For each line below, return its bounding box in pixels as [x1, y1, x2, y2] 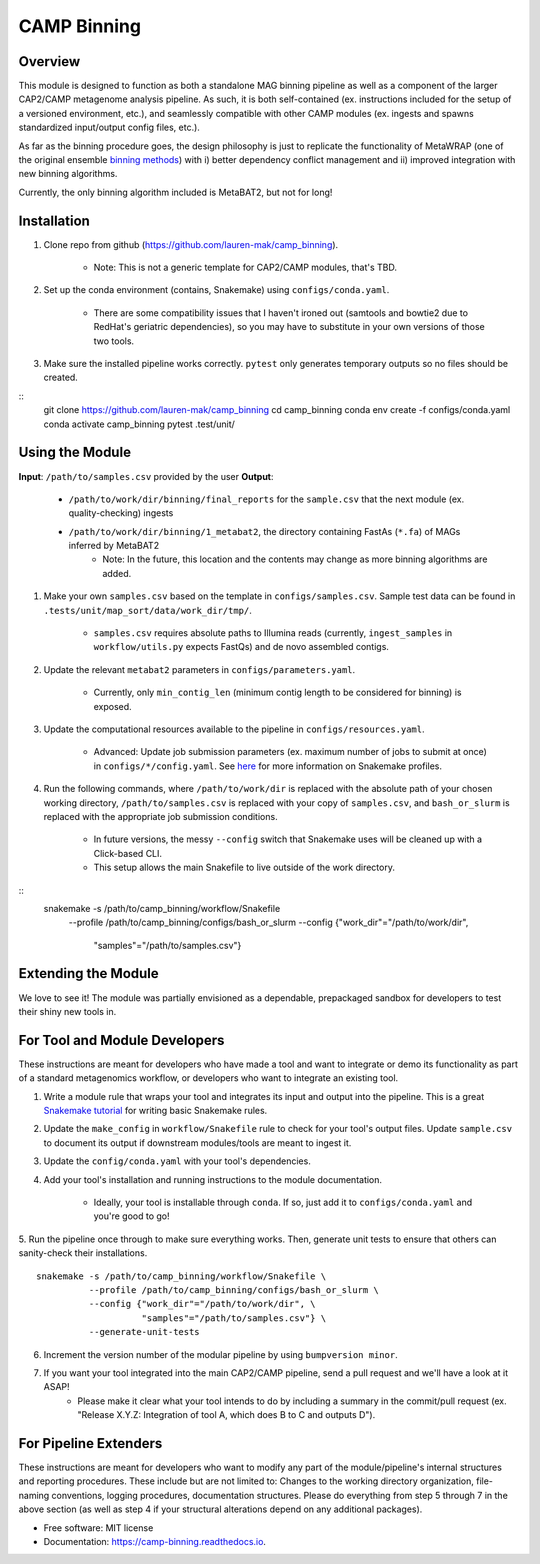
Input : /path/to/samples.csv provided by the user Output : [18, 470, 274, 482]
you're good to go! [93, 1210, 170, 1222]
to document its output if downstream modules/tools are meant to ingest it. [43, 1136, 352, 1149]
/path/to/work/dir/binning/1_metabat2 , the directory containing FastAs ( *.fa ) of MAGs [68, 525, 461, 537]
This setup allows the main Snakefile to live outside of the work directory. [93, 861, 395, 874]
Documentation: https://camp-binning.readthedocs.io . [43, 1535, 267, 1547]
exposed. [93, 700, 132, 712]
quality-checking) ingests [68, 507, 174, 519]
